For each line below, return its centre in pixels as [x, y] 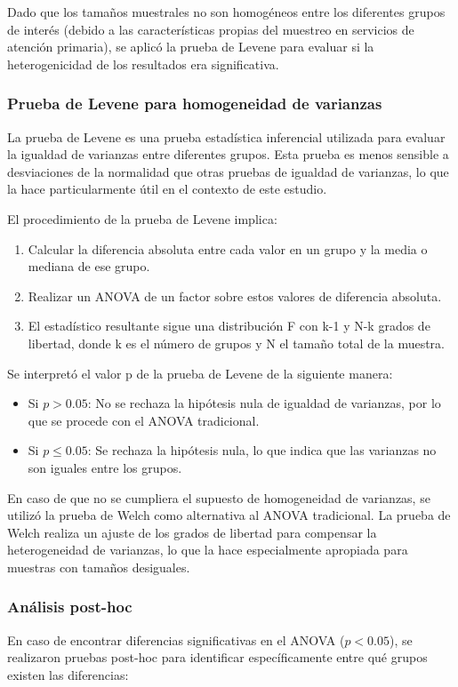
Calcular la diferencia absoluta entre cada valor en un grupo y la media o [228, 248]
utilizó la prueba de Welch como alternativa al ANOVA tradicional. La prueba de [229, 515]
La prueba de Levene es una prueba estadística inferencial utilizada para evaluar [226, 136]
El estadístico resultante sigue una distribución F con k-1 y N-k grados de [229, 326]
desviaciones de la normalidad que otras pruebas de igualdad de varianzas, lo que [228, 171]
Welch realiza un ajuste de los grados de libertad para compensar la [192, 532]
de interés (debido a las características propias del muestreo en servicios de [211, 29]
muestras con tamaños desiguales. [99, 567]
